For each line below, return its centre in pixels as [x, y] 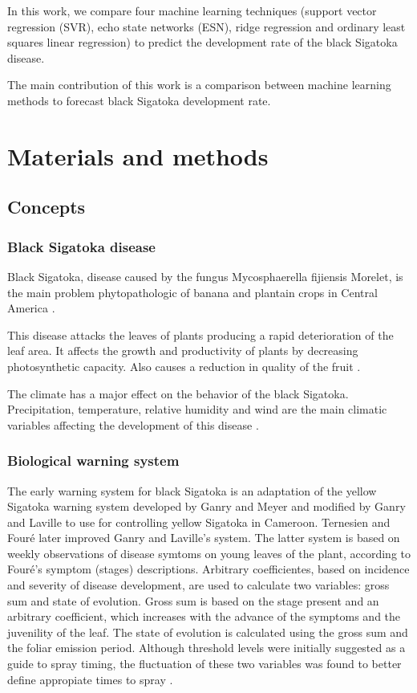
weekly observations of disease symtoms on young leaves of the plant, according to [209, 553]
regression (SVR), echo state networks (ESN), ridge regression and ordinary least [206, 26]
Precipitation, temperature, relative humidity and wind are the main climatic [197, 409]
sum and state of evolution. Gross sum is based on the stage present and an [193, 600]
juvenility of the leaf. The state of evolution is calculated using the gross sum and [208, 632]
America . [31, 308]
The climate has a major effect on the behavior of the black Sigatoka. [178, 393]
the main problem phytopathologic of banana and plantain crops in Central [192, 292]
